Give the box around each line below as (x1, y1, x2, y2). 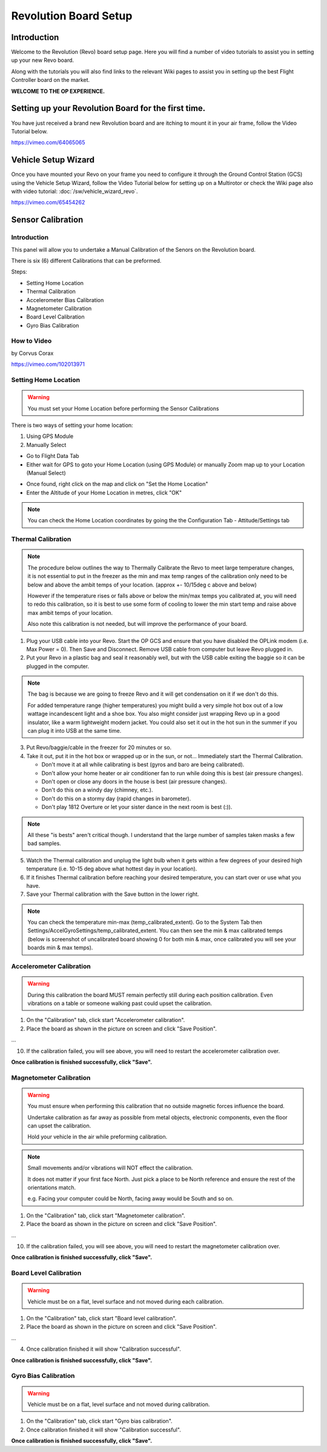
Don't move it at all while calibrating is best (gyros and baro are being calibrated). (41, 761, 245, 768)
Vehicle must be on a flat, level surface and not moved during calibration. (27, 1401, 210, 1408)
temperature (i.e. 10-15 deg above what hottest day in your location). (26, 865, 197, 873)
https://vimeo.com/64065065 (11, 139, 85, 146)
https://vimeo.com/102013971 (11, 361, 85, 368)
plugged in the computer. (26, 662, 90, 670)
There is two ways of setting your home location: (11, 422, 133, 429)
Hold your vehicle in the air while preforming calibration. (27, 1133, 168, 1140)
